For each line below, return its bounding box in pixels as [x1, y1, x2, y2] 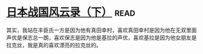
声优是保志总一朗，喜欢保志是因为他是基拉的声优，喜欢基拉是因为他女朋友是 [6, 34, 197, 41]
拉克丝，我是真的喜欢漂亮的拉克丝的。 [6, 41, 101, 49]
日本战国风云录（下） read [6, 5, 136, 19]
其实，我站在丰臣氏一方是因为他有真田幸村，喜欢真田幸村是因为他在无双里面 [6, 26, 197, 34]
